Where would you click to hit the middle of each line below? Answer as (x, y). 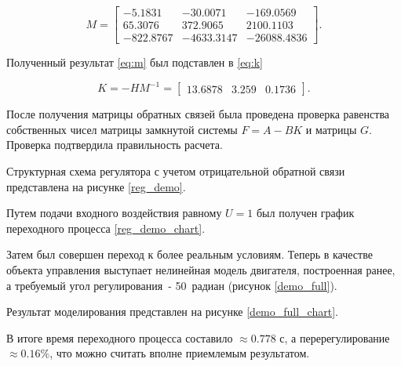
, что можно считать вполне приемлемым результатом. (180, 353)
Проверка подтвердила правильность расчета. (115, 145)
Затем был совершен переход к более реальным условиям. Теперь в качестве (190, 254)
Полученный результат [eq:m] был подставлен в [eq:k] (135, 62)
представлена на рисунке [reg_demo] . (96, 186)
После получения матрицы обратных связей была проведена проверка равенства (198, 114)
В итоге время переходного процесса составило (120, 337)
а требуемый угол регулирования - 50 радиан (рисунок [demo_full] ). (172, 285)
